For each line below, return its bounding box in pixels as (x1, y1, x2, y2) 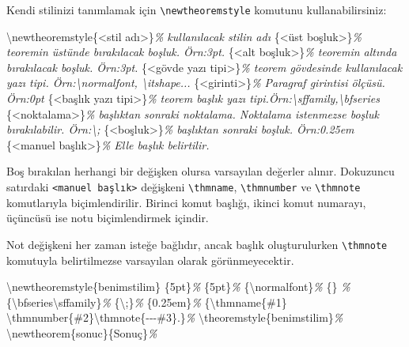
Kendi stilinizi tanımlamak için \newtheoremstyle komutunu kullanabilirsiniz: (6, 2, 387, 17)
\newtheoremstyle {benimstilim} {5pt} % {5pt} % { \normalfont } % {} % (6, 278, 350, 295)
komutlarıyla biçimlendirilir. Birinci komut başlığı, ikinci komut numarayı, (6, 194, 366, 210)
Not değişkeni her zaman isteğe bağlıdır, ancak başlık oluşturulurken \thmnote (6, 236, 388, 252)
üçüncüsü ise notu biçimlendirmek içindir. (6, 209, 209, 226)
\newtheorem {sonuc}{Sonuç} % (6, 324, 157, 341)
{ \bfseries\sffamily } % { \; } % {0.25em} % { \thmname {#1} (6, 293, 287, 310)
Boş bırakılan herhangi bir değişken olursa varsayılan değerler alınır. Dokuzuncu (6, 163, 395, 179)
